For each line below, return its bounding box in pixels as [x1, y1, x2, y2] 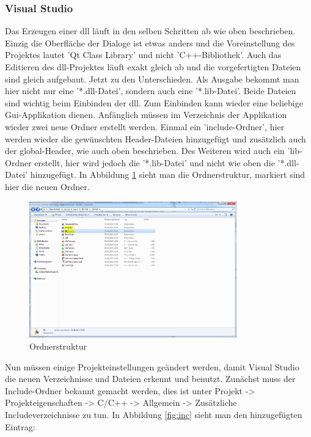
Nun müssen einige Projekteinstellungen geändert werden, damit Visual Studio [5, 360, 299, 373]
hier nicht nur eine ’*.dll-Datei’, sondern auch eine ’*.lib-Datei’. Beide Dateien [5, 84, 296, 97]
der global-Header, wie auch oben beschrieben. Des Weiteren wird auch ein [5, 144, 285, 157]
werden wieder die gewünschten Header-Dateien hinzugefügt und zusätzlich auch [5, 132, 306, 145]
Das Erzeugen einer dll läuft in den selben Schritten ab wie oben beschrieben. [5, 24, 296, 37]
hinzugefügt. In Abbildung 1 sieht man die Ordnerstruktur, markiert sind [30, 168, 306, 181]
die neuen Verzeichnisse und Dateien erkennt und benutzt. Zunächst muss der [5, 372, 296, 385]
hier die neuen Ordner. [5, 180, 90, 193]
